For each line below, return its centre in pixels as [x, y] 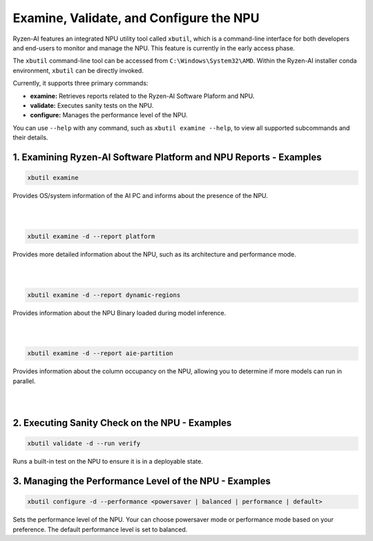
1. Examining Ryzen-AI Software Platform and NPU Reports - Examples [167, 157]
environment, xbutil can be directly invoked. [78, 70]
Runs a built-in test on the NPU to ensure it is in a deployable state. [108, 462]
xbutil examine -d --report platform [91, 236]
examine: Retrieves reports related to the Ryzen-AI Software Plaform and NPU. [142, 96]
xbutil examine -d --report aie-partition [100, 353]
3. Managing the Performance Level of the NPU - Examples [142, 481]
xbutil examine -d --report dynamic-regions [104, 295]
